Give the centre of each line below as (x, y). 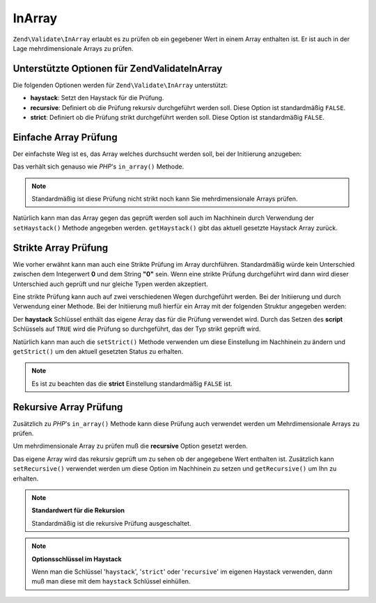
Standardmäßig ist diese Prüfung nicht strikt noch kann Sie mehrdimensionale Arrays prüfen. (165, 199)
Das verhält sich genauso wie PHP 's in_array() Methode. (99, 166)
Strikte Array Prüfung (61, 248)
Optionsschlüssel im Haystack (77, 559)
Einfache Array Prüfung (65, 137)
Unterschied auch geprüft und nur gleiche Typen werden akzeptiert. (110, 284)
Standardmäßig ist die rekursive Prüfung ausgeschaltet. (111, 523)
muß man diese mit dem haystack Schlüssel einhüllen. (111, 581)
